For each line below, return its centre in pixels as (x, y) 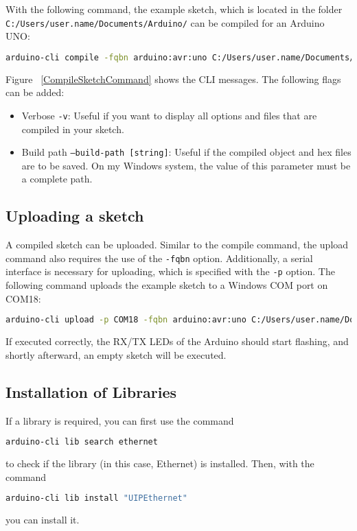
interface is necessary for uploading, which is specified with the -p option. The (170, 271)
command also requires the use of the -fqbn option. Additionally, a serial (159, 258)
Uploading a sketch (75, 216)
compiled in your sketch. (73, 129)
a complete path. (57, 179)
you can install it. (43, 520)
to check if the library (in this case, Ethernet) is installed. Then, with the (160, 463)
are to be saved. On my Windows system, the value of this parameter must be (186, 165)
